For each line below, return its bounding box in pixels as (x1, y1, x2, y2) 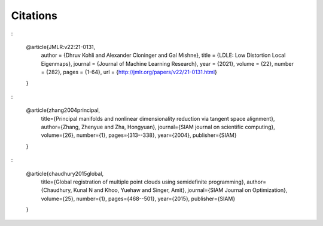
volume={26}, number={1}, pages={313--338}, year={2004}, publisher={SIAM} (41, 132, 237, 139)
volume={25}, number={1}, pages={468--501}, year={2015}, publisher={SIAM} (41, 195, 236, 202)
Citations (11, 9, 58, 22)
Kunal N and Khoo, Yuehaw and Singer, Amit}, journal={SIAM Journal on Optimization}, (73, 187, 288, 194)
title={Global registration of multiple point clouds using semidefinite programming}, (41, 178, 246, 185)
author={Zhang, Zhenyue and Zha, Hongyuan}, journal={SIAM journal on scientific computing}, (41, 123, 275, 131)
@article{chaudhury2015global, (26, 170, 104, 177)
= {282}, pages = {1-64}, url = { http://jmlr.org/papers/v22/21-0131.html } (41, 69, 218, 76)
